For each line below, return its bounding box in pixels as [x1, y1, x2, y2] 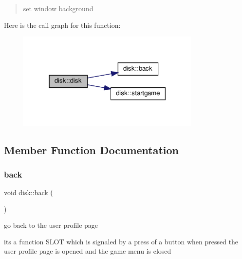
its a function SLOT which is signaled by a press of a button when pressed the [4, 236, 239, 246]
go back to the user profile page [4, 220, 98, 230]
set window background [23, 3, 93, 13]
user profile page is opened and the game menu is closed [4, 246, 171, 256]
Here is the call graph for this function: [4, 20, 121, 30]
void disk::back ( [4, 187, 53, 197]
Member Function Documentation [4, 142, 179, 158]
